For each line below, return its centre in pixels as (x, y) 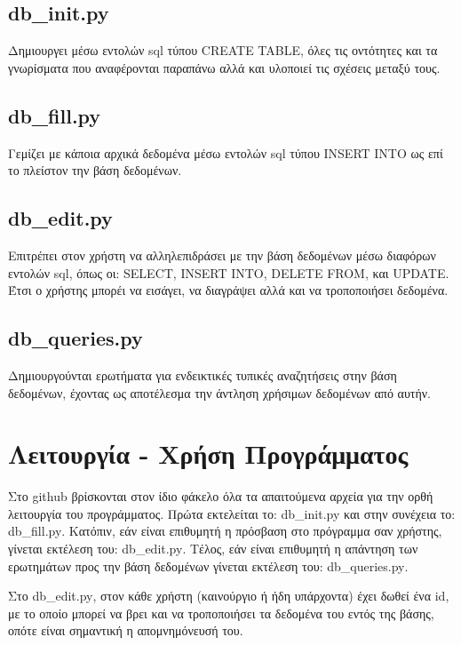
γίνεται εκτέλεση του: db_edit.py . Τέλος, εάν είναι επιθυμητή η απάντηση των (213, 549)
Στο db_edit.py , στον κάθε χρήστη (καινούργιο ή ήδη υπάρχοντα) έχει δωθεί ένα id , (229, 596)
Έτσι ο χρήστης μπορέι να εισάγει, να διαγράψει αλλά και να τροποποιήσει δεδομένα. (228, 290)
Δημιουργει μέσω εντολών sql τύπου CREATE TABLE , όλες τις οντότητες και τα (223, 50)
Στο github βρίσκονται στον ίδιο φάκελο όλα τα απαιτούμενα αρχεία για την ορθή (221, 496)
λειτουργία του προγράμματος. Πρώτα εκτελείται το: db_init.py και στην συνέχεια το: (232, 513)
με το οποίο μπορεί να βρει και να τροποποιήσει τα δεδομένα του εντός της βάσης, (221, 613)
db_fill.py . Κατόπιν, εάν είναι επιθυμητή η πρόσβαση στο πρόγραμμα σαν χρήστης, (225, 531)
